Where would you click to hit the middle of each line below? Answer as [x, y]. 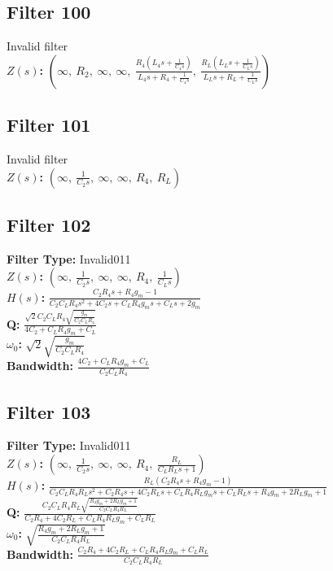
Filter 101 [49, 125]
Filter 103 [49, 411]
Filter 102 [49, 224]
